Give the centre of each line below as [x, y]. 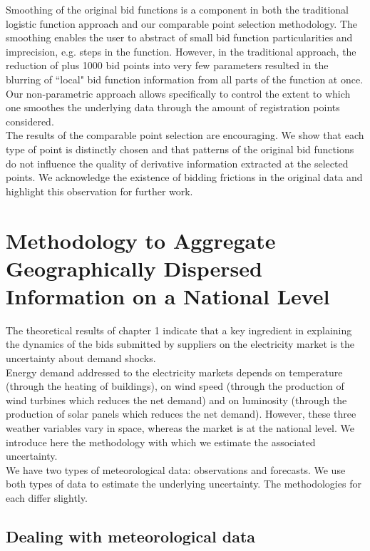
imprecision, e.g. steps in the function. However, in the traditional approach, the [181, 51]
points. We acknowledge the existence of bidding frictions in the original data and [184, 177]
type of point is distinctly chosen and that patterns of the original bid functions [180, 149]
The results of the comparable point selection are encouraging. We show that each [185, 135]
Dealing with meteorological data [131, 536]
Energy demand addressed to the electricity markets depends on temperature [174, 372]
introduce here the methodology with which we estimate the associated [161, 442]
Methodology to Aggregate [141, 240]
